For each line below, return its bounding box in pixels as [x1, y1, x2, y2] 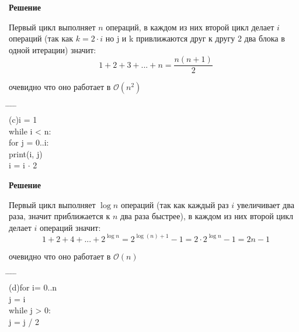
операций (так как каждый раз [120, 198, 229, 210]
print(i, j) [9, 147, 43, 160]
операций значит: [40, 221, 101, 233]
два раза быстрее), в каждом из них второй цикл [120, 210, 294, 222]
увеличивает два [237, 198, 294, 210]
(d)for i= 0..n [9, 281, 57, 293]
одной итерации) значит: [9, 43, 96, 56]
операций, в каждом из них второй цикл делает [106, 20, 274, 33]
